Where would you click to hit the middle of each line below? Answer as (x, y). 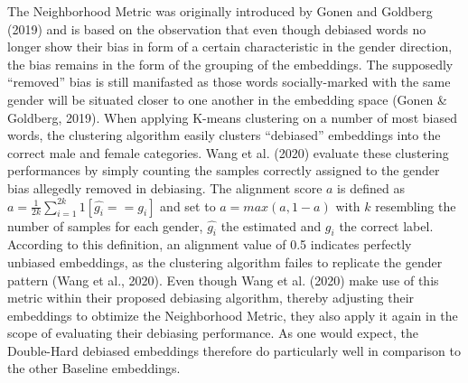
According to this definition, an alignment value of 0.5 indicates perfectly (210, 244)
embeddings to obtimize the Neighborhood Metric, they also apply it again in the (233, 315)
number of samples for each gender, (105, 225)
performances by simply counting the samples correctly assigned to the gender (224, 170)
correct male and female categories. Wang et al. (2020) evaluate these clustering (228, 152)
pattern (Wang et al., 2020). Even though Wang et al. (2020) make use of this (223, 280)
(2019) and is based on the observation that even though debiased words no (217, 28)
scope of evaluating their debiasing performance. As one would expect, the (213, 333)
